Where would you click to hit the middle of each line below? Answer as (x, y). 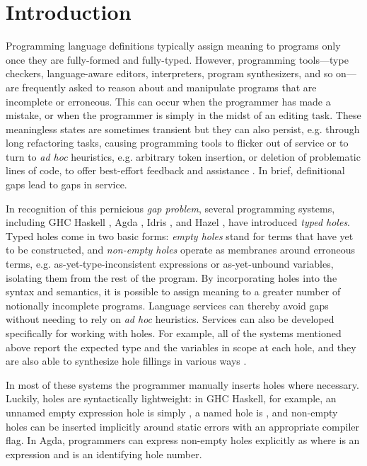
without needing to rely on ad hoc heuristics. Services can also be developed (170, 319)
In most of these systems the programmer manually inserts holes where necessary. (182, 384)
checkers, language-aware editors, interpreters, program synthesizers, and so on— (181, 73)
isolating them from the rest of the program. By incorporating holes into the (171, 277)
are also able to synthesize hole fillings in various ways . (126, 361)
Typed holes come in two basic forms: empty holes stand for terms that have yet (180, 235)
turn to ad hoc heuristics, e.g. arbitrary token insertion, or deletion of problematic (183, 156)
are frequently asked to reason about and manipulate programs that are (161, 87)
